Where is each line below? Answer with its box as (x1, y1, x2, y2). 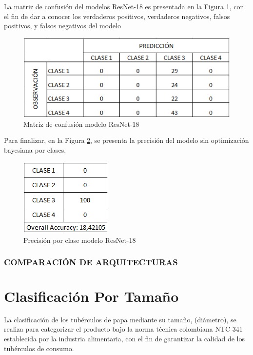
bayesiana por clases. (4, 144, 66, 155)
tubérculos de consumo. (4, 343, 74, 353)
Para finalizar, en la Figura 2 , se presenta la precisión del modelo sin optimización (4, 135, 249, 145)
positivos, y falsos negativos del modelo (4, 20, 121, 31)
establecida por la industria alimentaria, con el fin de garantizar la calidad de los (4, 333, 245, 343)
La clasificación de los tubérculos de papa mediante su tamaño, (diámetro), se (4, 314, 236, 324)
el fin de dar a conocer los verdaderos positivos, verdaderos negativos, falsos (4, 11, 230, 21)
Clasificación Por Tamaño (4, 286, 179, 306)
